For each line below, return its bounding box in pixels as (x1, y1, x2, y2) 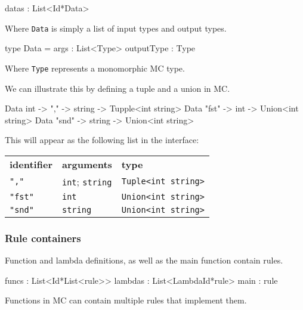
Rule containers (5, 230, 81, 245)
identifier (10, 157, 52, 171)
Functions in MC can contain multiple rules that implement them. (5, 294, 247, 306)
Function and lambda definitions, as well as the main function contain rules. (5, 254, 283, 266)
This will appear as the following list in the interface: (5, 134, 199, 146)
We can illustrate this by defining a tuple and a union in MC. (5, 82, 230, 94)
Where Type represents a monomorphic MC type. (5, 61, 185, 74)
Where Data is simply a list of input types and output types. (5, 21, 227, 34)
